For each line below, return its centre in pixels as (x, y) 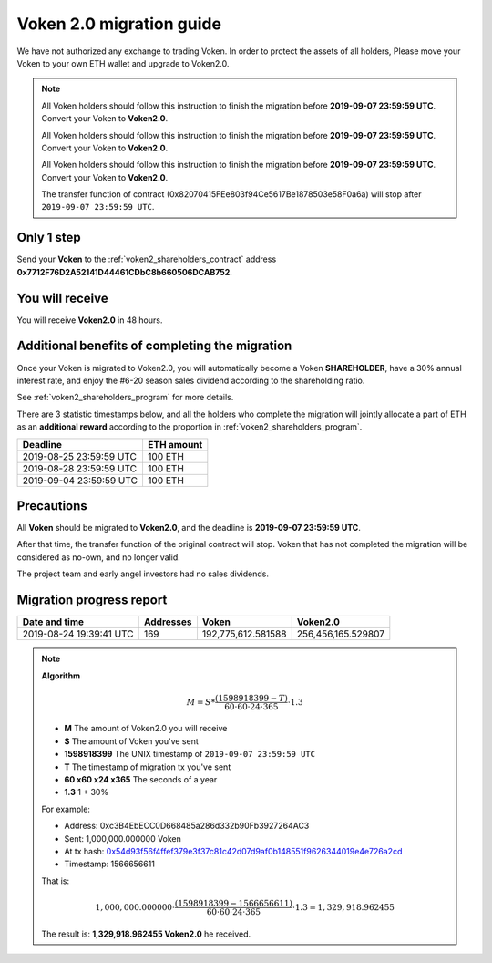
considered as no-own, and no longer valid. (99, 557)
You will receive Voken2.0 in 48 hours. (90, 320)
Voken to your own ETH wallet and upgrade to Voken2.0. (123, 63)
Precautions (52, 506)
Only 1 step (49, 238)
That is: (56, 881)
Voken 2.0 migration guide (119, 24)
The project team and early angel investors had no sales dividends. (143, 574)
